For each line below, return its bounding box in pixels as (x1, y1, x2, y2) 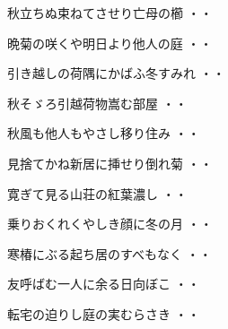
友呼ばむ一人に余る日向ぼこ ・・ (7, 274, 200, 293)
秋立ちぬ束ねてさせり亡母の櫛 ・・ (7, 4, 213, 22)
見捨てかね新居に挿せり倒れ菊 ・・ (7, 153, 213, 172)
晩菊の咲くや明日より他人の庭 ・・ (7, 33, 213, 52)
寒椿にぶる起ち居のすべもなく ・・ (7, 244, 212, 263)
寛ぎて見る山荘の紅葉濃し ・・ (7, 184, 188, 203)
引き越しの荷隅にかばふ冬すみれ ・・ (7, 64, 225, 82)
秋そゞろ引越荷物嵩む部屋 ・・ (7, 93, 188, 112)
